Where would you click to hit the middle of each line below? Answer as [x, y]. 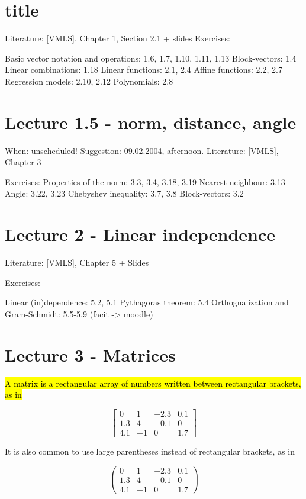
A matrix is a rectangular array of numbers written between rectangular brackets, [153, 383]
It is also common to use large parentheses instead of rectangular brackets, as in [150, 451]
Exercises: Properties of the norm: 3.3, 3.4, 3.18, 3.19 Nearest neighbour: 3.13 [145, 181]
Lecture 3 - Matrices [90, 354]
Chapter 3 [23, 162]
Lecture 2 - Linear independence [140, 234]
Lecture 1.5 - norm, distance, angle [151, 122]
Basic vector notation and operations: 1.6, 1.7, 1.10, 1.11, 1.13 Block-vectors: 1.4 [151, 58]
